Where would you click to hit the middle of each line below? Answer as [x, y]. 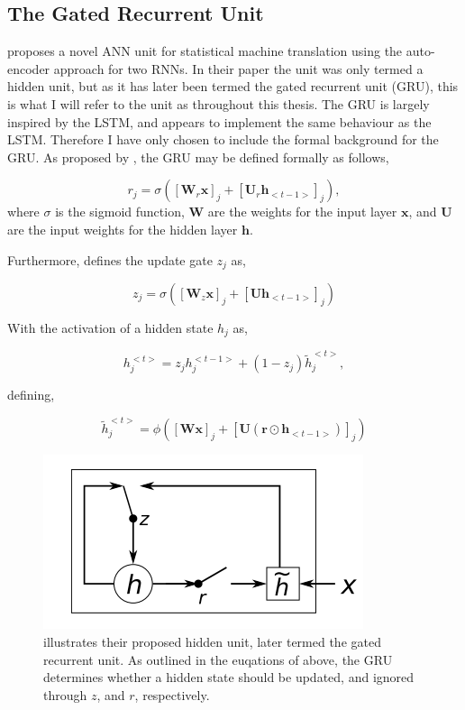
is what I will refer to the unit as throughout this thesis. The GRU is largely [219, 103]
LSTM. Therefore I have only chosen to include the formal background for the [223, 139]
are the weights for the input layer [302, 212]
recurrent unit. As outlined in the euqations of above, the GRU [218, 659]
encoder [29, 68]
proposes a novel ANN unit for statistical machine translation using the [205, 51]
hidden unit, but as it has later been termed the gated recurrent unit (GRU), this [233, 86]
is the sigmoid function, [120, 212]
